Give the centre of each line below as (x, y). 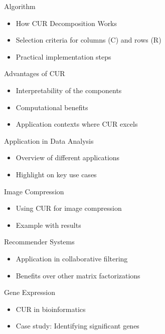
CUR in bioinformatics (51, 309)
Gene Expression (30, 292)
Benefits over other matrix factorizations (78, 275)
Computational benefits (52, 107)
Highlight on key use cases (56, 174)
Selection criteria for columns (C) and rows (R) (89, 40)
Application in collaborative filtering (72, 258)
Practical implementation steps (63, 56)
